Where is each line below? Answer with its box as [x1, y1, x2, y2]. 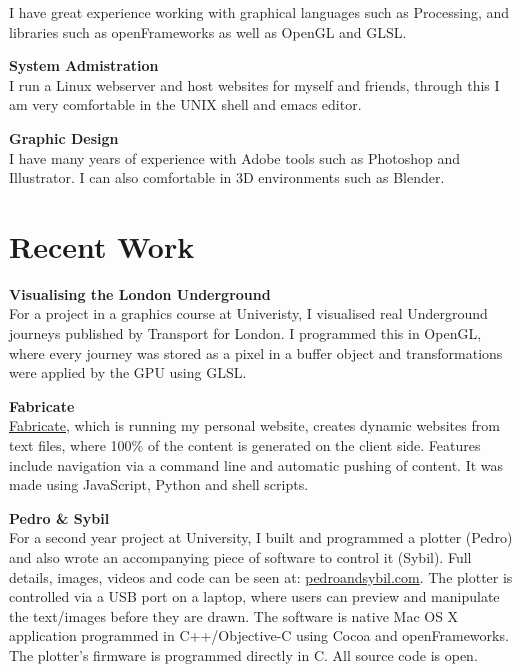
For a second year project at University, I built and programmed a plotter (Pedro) [9, 527, 513, 548]
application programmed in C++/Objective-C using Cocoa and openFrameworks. [9, 625, 509, 646]
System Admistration [9, 55, 159, 76]
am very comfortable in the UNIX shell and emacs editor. [9, 94, 362, 115]
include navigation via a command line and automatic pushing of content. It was [9, 454, 504, 475]
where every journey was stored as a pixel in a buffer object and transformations [9, 342, 503, 363]
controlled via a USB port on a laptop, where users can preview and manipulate [9, 586, 500, 607]
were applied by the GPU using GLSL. [9, 362, 247, 383]
